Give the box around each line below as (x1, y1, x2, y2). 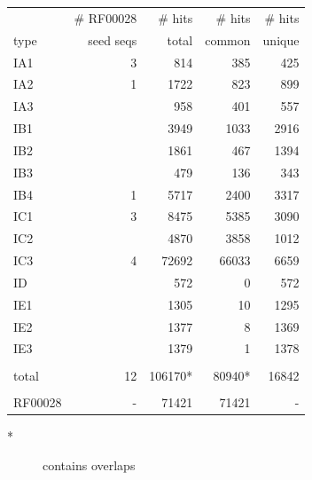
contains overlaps (43, 456, 136, 475)
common (205, 30, 251, 49)
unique (262, 30, 300, 49)
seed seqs (88, 30, 137, 49)
